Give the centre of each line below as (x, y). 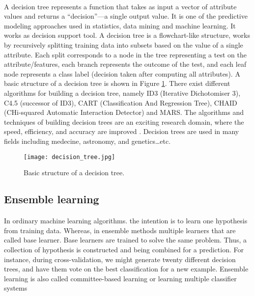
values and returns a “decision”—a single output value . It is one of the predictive (126, 16)
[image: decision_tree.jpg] (70, 157)
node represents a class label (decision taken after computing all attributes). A (122, 73)
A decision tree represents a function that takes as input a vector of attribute (120, 6)
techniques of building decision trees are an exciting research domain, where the (124, 121)
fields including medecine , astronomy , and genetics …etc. (87, 141)
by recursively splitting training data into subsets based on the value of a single (124, 44)
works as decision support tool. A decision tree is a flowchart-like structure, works (127, 35)
